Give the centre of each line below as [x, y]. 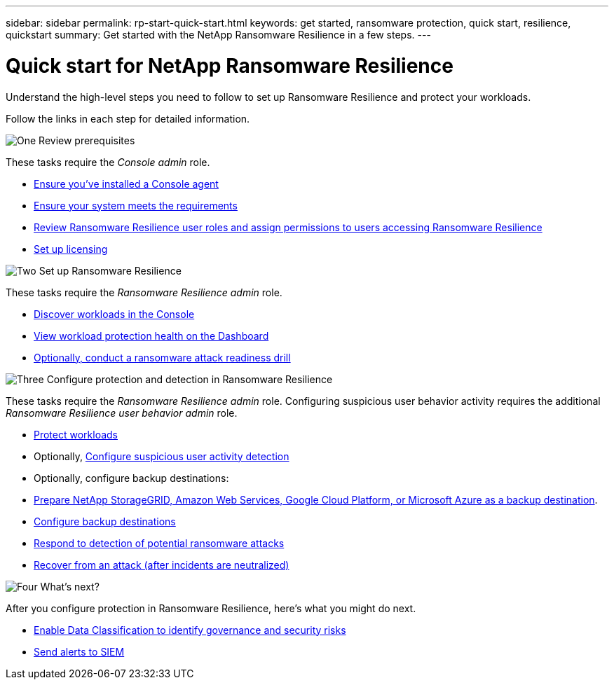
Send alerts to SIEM [79, 651]
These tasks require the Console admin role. [108, 162]
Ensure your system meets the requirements [136, 205]
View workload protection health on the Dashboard [151, 335]
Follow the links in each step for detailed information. [128, 118]
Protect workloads [76, 434]
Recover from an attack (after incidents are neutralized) [162, 565]
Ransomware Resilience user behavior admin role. [122, 413]
